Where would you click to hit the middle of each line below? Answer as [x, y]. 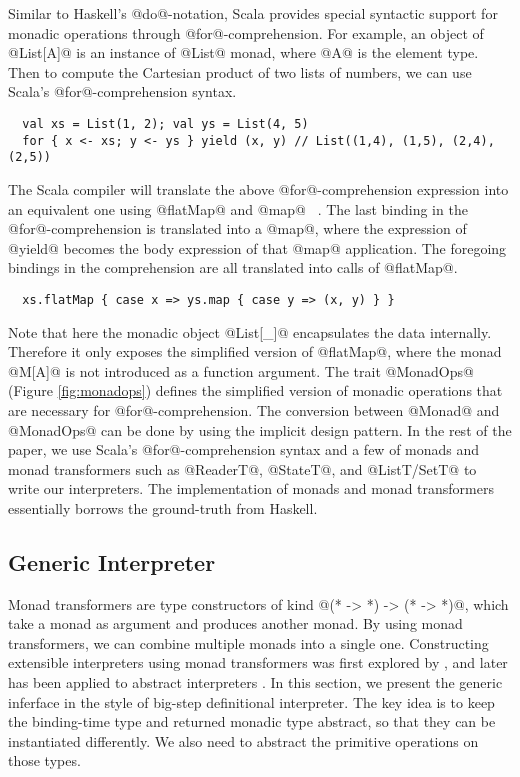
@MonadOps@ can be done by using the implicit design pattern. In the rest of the [260, 429]
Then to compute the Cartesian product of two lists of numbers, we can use [240, 71]
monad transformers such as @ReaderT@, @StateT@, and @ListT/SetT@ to [242, 468]
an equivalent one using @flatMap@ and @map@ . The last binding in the [238, 208]
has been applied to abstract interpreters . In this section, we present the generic [255, 682]
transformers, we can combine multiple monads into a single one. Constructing [248, 642]
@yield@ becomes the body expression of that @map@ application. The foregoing [257, 247]
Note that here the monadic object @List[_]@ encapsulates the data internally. [250, 331]
